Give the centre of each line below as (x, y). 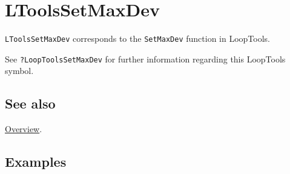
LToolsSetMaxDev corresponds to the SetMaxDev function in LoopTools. (137, 38)
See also (30, 103)
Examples (36, 162)
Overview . (24, 129)
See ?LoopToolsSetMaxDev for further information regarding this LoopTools (145, 59)
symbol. (19, 71)
